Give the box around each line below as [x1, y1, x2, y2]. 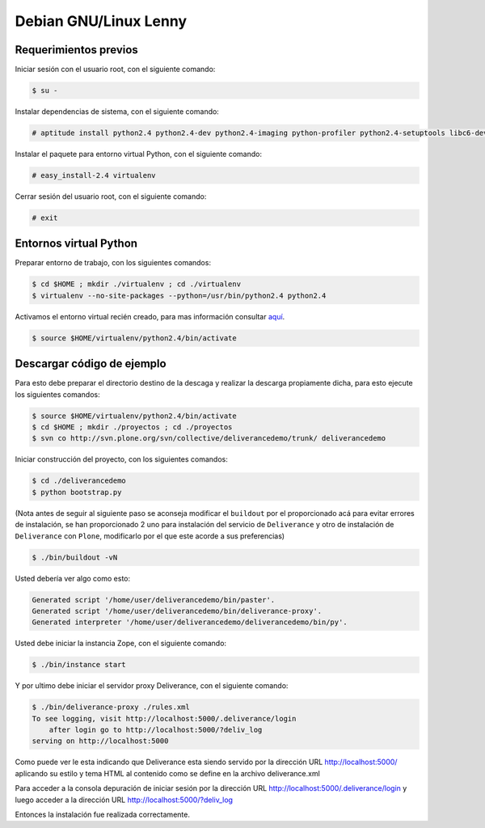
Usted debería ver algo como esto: [15, 573, 131, 583]
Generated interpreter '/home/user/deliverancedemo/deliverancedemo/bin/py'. [32, 618, 348, 627]
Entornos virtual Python [15, 237, 137, 251]
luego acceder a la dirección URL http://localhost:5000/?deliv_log [15, 795, 234, 805]
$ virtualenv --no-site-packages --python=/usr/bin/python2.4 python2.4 [32, 291, 327, 300]
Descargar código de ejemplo [15, 357, 167, 371]
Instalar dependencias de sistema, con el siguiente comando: [15, 107, 220, 116]
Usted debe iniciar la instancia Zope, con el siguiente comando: [15, 639, 226, 648]
